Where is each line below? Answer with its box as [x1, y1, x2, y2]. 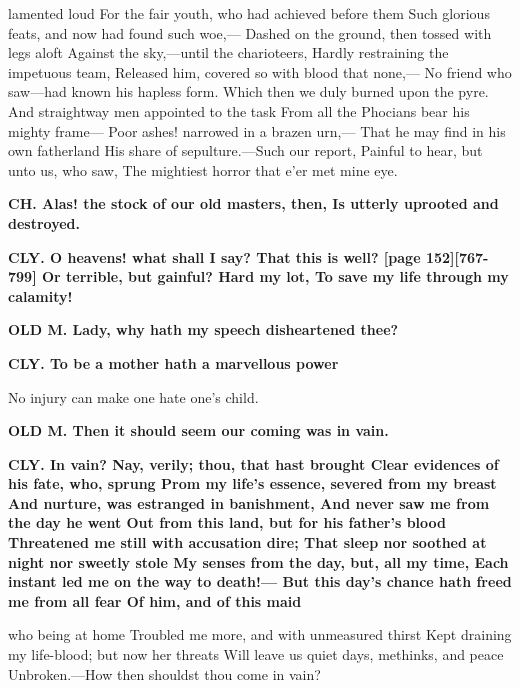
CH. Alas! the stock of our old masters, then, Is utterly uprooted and [8, 193, 499, 214]
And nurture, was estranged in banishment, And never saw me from [8, 492, 490, 513]
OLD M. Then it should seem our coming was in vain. [8, 420, 389, 441]
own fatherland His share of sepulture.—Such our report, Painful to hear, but [8, 140, 483, 161]
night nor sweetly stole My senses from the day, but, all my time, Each [8, 551, 509, 572]
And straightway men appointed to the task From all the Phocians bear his [8, 100, 470, 121]
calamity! [8, 285, 73, 306]
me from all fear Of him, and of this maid [8, 590, 302, 611]
